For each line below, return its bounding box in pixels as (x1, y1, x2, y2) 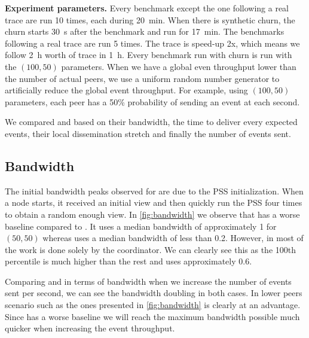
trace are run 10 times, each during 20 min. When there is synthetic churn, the (5, 13, 295, 26)
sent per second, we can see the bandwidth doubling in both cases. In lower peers (5, 287, 302, 299)
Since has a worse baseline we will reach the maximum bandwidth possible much (5, 310, 300, 322)
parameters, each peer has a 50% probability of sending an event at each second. (5, 95, 300, 108)
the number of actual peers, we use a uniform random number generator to (5, 72, 280, 84)
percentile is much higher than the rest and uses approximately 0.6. (5, 255, 252, 267)
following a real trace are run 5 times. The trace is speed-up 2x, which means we (5, 36, 300, 49)
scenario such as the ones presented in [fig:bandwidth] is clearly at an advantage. (5, 299, 301, 311)
